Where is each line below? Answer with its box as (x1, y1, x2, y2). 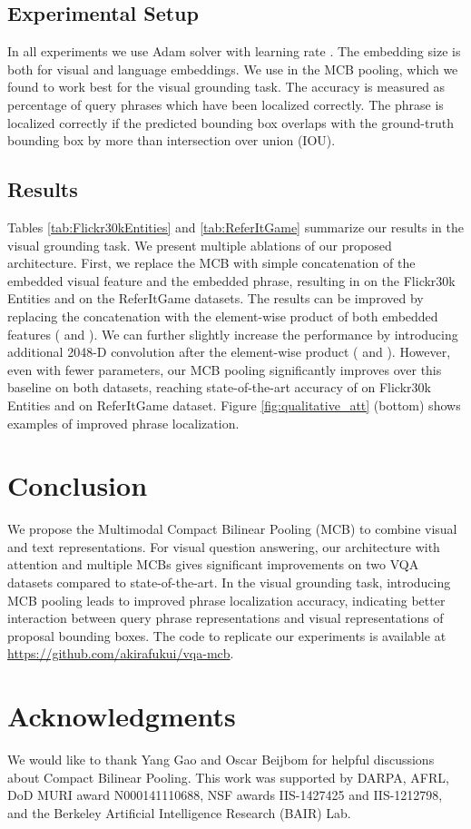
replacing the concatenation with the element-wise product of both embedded (7, 306, 438, 325)
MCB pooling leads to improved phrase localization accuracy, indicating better (7, 590, 446, 609)
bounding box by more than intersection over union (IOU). (7, 131, 336, 150)
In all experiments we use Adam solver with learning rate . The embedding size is (7, 42, 461, 61)
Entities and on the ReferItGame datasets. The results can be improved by (7, 289, 424, 308)
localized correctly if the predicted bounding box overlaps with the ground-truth (7, 113, 454, 132)
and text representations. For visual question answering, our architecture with (7, 537, 440, 556)
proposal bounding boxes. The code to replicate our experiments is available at (7, 626, 446, 645)
